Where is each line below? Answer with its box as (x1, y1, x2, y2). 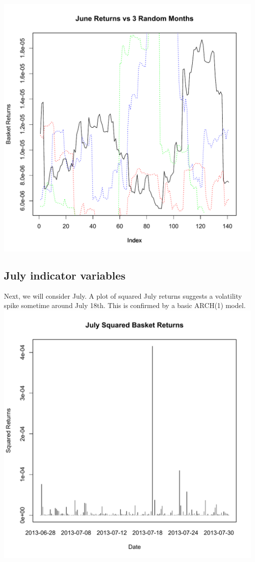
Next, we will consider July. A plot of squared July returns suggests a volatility (4, 290, 242, 301)
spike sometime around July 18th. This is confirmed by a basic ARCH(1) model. (4, 300, 246, 310)
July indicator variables (4, 267, 126, 282)
